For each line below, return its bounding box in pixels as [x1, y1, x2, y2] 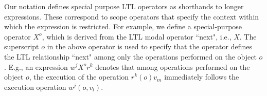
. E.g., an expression [4, 61, 68, 72]
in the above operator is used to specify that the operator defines [47, 41, 252, 52]
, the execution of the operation [29, 71, 129, 82]
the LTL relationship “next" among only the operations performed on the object [4, 51, 257, 62]
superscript [4, 41, 39, 52]
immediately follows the [164, 71, 239, 82]
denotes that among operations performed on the [95, 61, 250, 72]
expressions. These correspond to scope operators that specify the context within [4, 11, 259, 22]
